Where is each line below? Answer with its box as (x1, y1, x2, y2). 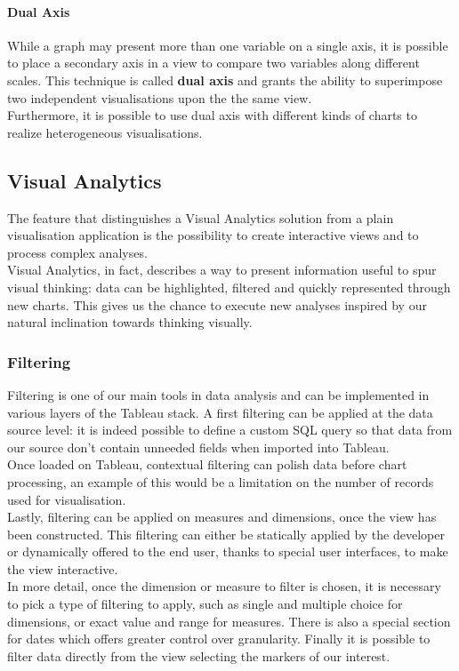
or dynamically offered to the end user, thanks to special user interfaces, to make (7, 542, 448, 561)
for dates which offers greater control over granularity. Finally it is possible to (7, 629, 431, 648)
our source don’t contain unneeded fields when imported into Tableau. (7, 437, 390, 456)
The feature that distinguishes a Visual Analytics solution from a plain (7, 208, 394, 227)
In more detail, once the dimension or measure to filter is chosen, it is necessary (7, 577, 441, 595)
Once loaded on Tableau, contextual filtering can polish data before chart (7, 455, 407, 474)
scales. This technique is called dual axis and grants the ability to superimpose (7, 70, 443, 89)
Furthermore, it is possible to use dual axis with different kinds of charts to (7, 106, 417, 124)
